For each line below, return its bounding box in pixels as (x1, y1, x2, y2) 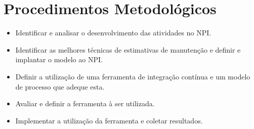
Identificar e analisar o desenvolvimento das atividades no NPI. (15, 27, 211, 38)
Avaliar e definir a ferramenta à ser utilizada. (15, 98, 155, 109)
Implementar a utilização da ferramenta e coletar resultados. (15, 115, 203, 125)
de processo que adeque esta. (15, 81, 105, 92)
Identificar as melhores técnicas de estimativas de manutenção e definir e (15, 44, 241, 55)
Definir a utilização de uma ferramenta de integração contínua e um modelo (15, 71, 250, 81)
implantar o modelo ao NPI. (15, 54, 103, 65)
